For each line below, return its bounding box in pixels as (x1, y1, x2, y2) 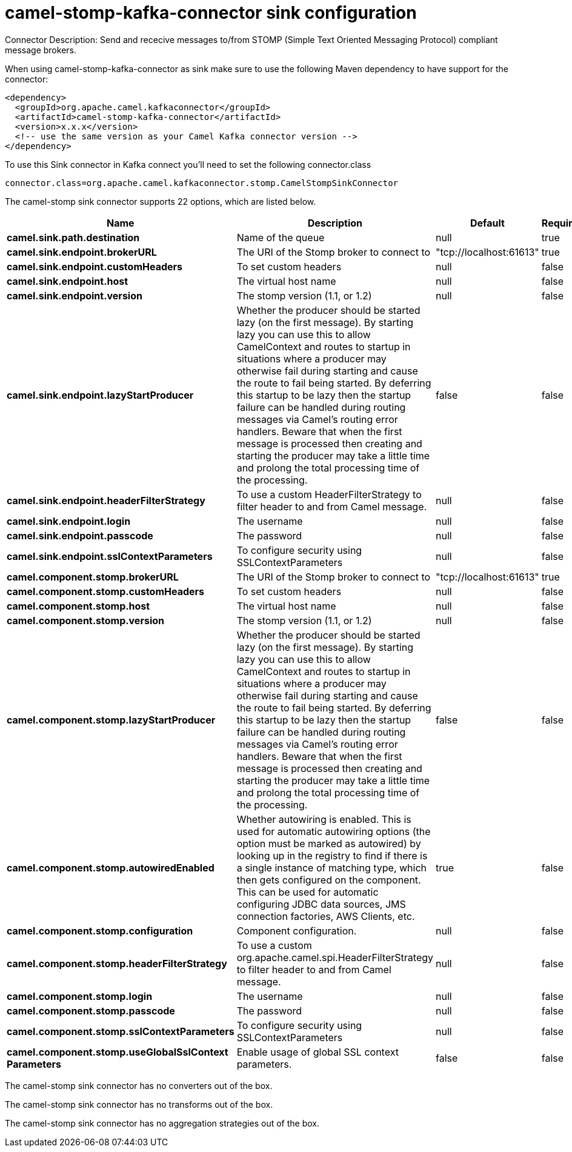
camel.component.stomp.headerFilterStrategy (7, 957, 227, 970)
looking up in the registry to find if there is (236, 849, 428, 862)
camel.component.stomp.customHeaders (7, 585, 205, 598)
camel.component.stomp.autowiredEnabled (7, 861, 215, 874)
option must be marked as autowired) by (236, 837, 421, 850)
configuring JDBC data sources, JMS (236, 897, 406, 910)
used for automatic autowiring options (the (236, 825, 431, 837)
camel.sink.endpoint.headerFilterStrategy (7, 494, 205, 507)
